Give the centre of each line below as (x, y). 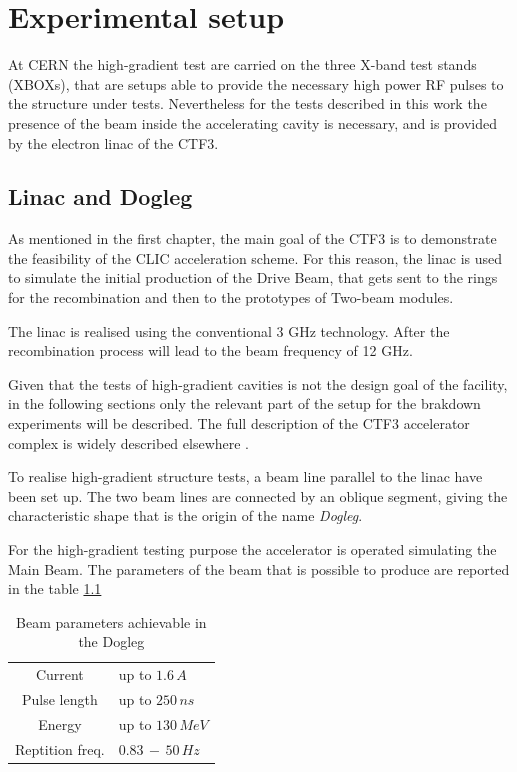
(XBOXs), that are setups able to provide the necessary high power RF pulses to (256, 83)
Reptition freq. (60, 748)
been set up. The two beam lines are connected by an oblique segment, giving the (258, 495)
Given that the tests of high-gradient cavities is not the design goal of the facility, (258, 383)
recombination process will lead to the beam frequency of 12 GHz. (210, 350)
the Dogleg (111, 641)
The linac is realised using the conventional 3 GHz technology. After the (229, 330)
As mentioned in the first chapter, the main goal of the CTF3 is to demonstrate (252, 238)
